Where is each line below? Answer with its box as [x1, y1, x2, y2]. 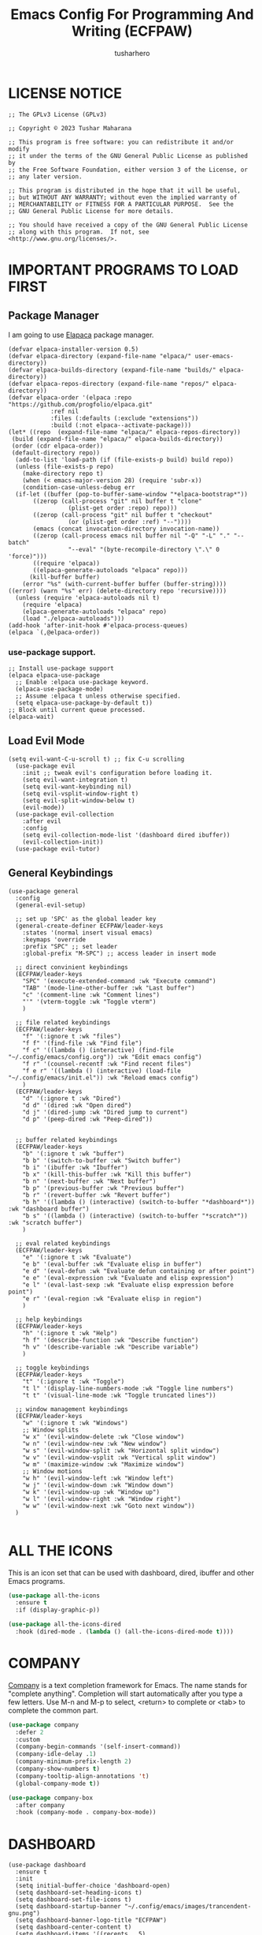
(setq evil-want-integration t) [22, 776, 128, 784]
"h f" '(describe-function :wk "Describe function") [22, 1336, 199, 1344]
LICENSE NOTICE [8, 84, 123, 102]
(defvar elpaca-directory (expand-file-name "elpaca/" [8, 352, 192, 360]
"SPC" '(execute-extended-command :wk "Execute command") [22, 977, 216, 985]
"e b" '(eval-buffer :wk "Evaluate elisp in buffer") [22, 1260, 202, 1268]
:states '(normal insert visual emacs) [22, 929, 153, 937]
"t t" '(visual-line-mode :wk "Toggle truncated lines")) [22, 1391, 216, 1399]
